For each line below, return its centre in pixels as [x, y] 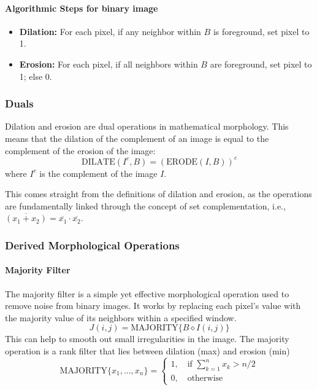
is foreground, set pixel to [261, 31]
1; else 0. [36, 76]
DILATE [98, 162]
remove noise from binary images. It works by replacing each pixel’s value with [153, 306]
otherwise [205, 379]
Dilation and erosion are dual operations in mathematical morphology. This [147, 126]
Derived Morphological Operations [92, 245]
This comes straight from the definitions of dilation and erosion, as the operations [158, 194]
